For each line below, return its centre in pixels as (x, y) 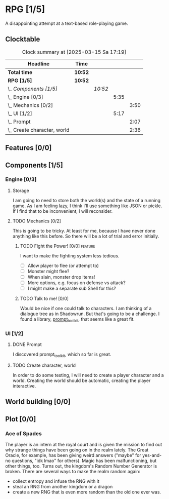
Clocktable (23, 39)
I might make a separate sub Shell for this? (72, 289)
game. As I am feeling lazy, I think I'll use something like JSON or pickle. (87, 206)
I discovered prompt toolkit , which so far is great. (62, 355)
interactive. (24, 386)
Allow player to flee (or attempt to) (63, 265)
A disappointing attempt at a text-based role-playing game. (67, 23)
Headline (39, 63)
